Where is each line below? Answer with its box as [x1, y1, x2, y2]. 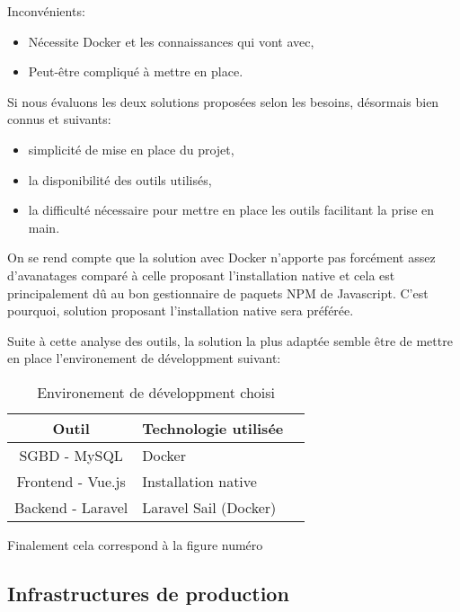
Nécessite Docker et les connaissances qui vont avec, [28, 31, 314, 50]
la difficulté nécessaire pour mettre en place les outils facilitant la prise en [28, 200, 435, 219]
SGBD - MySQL [19, 444, 123, 466]
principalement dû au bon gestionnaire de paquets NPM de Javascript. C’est [7, 283, 429, 302]
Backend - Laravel [14, 496, 128, 518]
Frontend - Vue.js [16, 470, 126, 492]
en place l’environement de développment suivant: [7, 349, 281, 368]
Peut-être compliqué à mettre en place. [28, 62, 243, 81]
